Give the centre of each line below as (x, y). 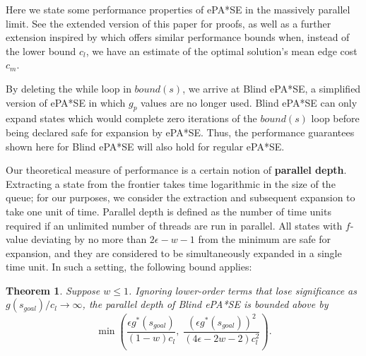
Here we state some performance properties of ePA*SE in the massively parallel (178, 9)
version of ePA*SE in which (66, 102)
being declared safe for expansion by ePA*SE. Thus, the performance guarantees (180, 132)
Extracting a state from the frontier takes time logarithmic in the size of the (171, 183)
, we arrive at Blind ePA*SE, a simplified (272, 88)
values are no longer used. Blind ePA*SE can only (249, 102)
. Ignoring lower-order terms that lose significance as (242, 290)
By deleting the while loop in (69, 88)
